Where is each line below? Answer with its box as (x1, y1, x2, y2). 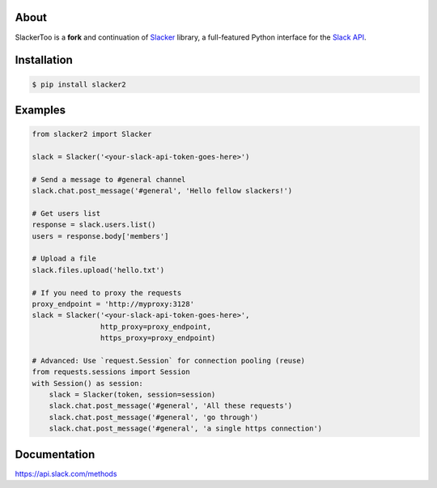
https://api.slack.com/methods (15, 469, 117, 478)
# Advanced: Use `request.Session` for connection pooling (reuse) (32, 356, 306, 365)
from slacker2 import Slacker (32, 129, 152, 139)
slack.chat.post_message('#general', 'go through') (49, 413, 259, 422)
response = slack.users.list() (32, 220, 157, 230)
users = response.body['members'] (32, 231, 169, 240)
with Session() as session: (32, 379, 143, 388)
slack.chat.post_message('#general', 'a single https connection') (49, 424, 323, 433)
